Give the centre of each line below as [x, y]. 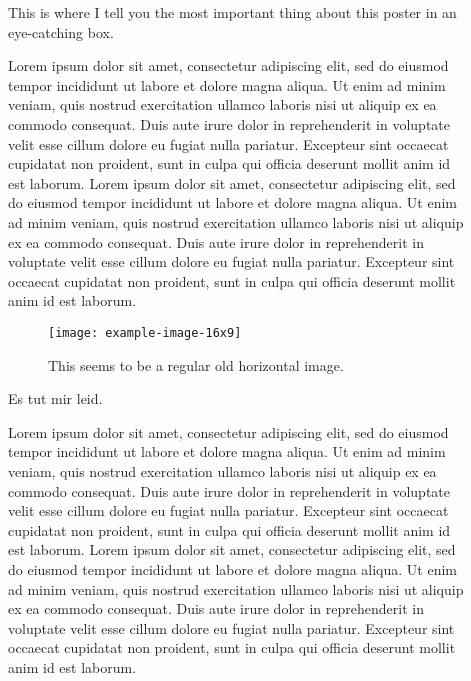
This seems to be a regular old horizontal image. [196, 364]
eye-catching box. [61, 31]
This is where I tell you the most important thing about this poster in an [232, 12]
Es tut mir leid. [55, 398]
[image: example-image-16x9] [145, 332]
